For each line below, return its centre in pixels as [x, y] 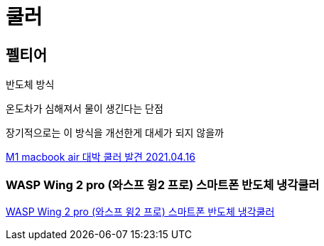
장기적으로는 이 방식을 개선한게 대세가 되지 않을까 [115, 133]
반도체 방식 [30, 85]
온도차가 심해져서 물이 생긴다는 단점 [85, 109]
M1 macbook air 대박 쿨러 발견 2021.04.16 [101, 157]
